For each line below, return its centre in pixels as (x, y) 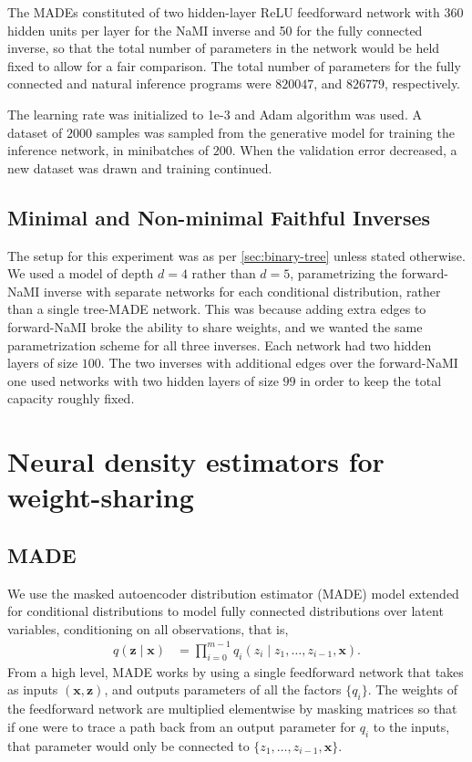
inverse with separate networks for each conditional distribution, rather (242, 291)
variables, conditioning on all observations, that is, (148, 628)
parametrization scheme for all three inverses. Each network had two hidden (220, 344)
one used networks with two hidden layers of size (143, 380)
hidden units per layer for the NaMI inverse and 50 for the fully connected (215, 30)
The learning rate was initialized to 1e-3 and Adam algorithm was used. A (215, 114)
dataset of (35, 132)
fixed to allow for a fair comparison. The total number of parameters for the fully (234, 65)
